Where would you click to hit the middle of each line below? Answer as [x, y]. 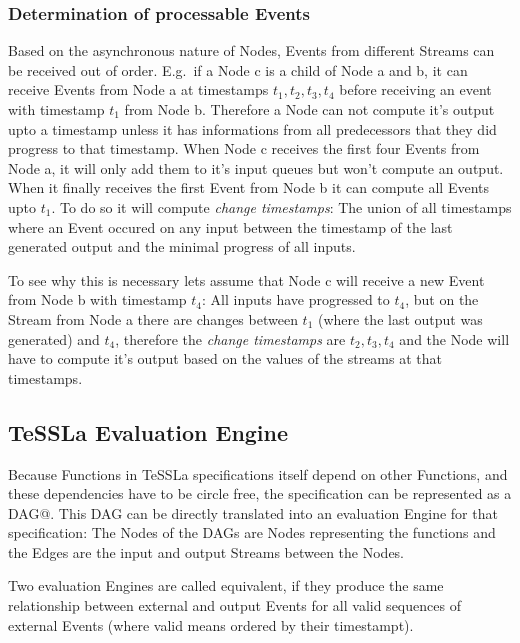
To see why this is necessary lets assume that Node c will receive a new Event [246, 279]
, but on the [442, 299]
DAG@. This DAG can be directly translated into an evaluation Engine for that [253, 512]
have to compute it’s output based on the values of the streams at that [225, 358]
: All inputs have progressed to [296, 299]
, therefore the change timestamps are [230, 338]
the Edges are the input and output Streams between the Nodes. [206, 551]
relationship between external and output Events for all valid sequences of [234, 605]
